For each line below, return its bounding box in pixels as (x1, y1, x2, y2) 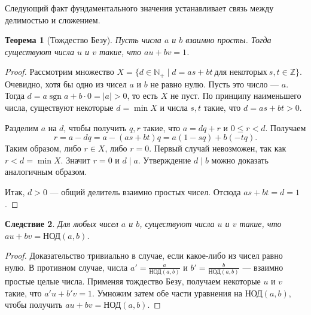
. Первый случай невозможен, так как (149, 142, 286, 155)
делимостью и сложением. (5, 13, 100, 26)
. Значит (60, 153, 90, 166)
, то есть (127, 89, 158, 102)
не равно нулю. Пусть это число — (150, 77, 279, 90)
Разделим (5, 121, 38, 134)
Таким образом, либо (5, 142, 81, 155)
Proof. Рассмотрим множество (5, 65, 114, 78)
